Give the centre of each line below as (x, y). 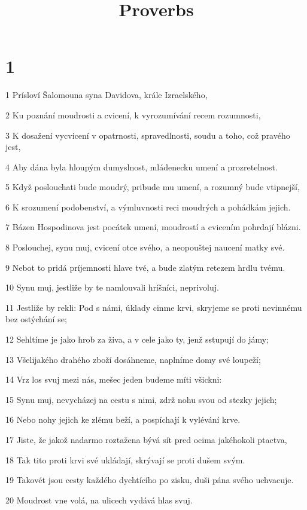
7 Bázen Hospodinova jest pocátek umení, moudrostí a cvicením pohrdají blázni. (153, 227)
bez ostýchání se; (36, 319)
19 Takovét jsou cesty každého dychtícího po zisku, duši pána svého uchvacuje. (150, 480)
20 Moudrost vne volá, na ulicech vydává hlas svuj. (99, 500)
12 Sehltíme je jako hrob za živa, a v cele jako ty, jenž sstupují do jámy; (137, 339)
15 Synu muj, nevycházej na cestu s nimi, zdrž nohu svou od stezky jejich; (141, 399)
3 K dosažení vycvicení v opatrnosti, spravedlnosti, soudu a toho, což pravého (148, 135)
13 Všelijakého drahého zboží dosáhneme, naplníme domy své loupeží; (133, 359)
